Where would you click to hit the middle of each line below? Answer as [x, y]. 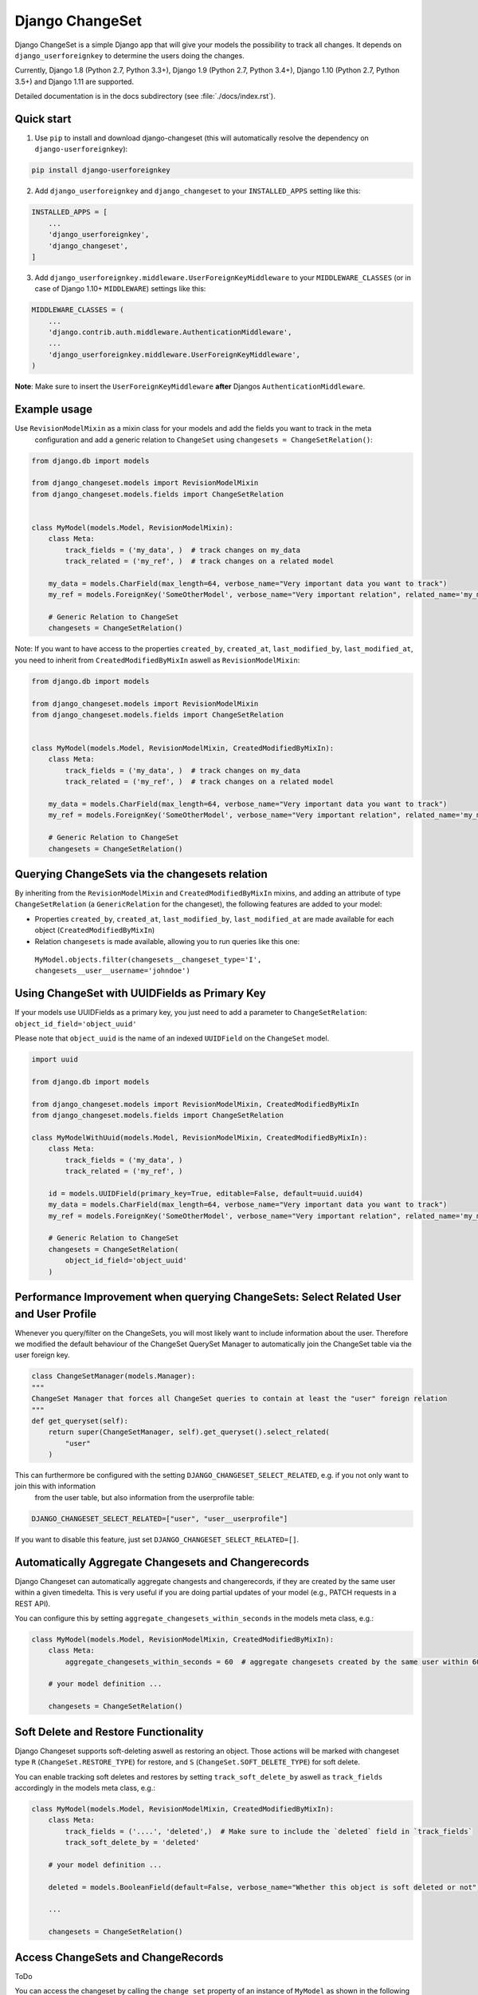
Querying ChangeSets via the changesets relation [141, 874]
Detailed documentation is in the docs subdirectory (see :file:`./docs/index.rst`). [145, 97]
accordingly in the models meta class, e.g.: [85, 1788]
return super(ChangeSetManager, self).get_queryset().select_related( [189, 1432]
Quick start [43, 119]
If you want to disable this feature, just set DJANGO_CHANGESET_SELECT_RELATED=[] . [157, 1539]
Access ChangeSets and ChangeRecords [119, 1957]
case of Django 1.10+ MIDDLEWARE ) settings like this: [120, 289]
